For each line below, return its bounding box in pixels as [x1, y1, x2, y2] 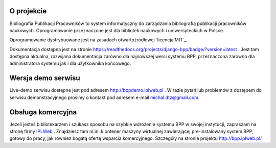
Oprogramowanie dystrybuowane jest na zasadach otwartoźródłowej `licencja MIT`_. [9, 37, 188, 43]
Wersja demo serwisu [9, 74, 80, 83]
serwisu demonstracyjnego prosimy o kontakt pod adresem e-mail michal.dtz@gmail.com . [9, 94, 200, 101]
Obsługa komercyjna [9, 108, 77, 116]
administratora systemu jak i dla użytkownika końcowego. [9, 60, 131, 66]
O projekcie [9, 7, 47, 15]
